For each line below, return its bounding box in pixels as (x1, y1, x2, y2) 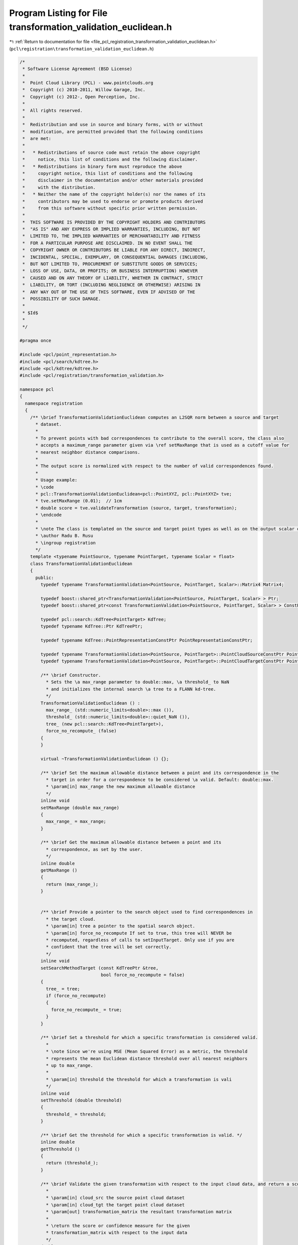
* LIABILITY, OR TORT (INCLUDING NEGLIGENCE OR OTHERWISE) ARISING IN (22, 282, 201, 288)
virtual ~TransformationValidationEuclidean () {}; (40, 756, 169, 761)
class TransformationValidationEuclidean (30, 561, 133, 566)
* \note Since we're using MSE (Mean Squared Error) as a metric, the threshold (45, 1049, 248, 1054)
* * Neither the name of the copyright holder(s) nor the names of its (22, 192, 206, 197)
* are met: (22, 136, 52, 141)
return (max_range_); (45, 881, 99, 887)
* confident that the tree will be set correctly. (45, 944, 172, 950)
